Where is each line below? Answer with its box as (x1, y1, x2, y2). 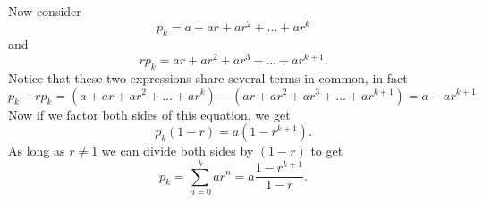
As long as (8, 141, 65, 160)
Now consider (8, 2, 81, 20)
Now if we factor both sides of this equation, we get (8, 105, 291, 123)
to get (310, 141, 343, 160)
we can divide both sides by (101, 141, 254, 160)
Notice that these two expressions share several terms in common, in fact (8, 68, 408, 87)
